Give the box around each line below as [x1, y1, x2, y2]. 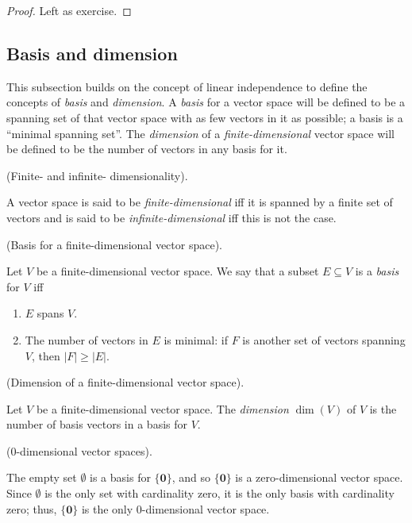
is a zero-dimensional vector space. [235, 469, 403, 486]
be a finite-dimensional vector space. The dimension [36, 400, 289, 417]
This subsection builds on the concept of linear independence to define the [6, 78, 368, 94]
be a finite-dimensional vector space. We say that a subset [36, 263, 319, 279]
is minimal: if [164, 331, 228, 348]
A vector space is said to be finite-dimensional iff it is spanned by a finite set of [6, 194, 393, 210]
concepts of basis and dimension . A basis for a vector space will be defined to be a [6, 94, 406, 110]
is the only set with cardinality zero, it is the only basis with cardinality [44, 485, 395, 502]
